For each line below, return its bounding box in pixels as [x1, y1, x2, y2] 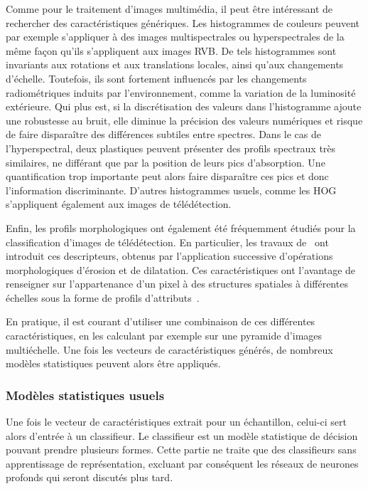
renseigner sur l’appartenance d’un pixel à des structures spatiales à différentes [6, 276, 348, 291]
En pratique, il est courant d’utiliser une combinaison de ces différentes [6, 314, 315, 329]
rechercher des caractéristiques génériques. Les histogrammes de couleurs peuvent [6, 15, 360, 30]
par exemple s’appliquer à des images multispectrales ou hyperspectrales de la [6, 29, 345, 44]
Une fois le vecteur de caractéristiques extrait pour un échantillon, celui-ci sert [6, 414, 347, 429]
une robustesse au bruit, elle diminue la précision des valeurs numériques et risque [6, 112, 363, 127]
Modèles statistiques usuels [6, 386, 165, 404]
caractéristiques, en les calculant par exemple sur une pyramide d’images [6, 328, 323, 343]
